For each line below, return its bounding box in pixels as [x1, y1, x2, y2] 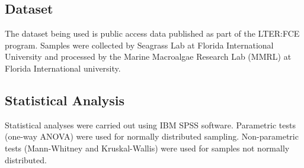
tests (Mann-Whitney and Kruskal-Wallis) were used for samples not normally [5, 141, 290, 154]
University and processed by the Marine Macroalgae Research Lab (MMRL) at [5, 50, 292, 63]
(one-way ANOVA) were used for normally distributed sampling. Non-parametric [5, 130, 299, 143]
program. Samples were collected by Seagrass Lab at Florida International [5, 38, 274, 51]
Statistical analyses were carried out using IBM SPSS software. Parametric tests [5, 118, 296, 131]
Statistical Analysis [5, 91, 125, 109]
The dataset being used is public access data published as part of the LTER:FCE [5, 27, 300, 40]
